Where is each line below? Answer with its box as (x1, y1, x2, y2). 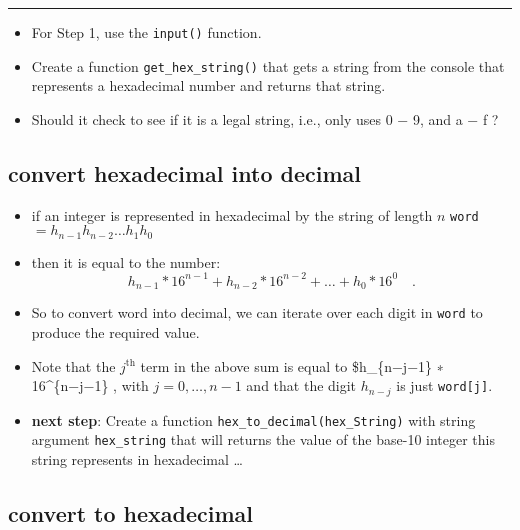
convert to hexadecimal (8, 497, 254, 528)
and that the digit (246, 375, 357, 396)
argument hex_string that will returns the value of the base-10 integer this (31, 429, 495, 450)
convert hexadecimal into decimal (8, 157, 361, 188)
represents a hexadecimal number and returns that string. (31, 75, 386, 96)
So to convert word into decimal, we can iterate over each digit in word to (31, 302, 483, 323)
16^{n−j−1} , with (31, 375, 149, 396)
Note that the (31, 355, 116, 376)
